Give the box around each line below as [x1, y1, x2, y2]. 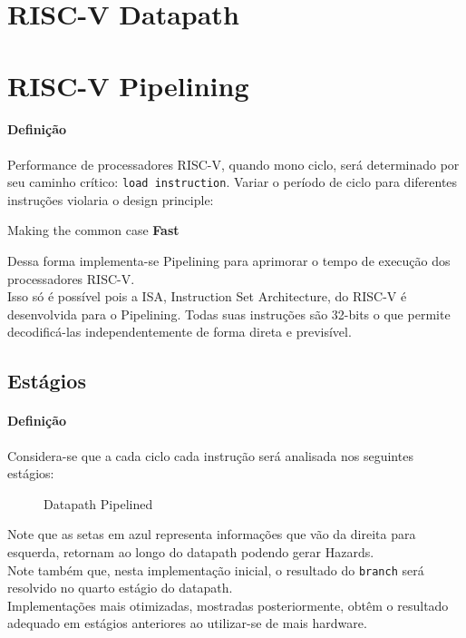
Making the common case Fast [7, 221, 180, 240]
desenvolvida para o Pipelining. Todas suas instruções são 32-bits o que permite [7, 304, 451, 323]
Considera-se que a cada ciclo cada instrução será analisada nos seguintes [7, 446, 413, 465]
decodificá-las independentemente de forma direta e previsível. [7, 322, 352, 341]
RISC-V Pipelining [7, 66, 249, 103]
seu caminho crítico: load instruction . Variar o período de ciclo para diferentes [7, 172, 458, 191]
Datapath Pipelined [44, 494, 153, 513]
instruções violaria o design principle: [7, 190, 214, 209]
